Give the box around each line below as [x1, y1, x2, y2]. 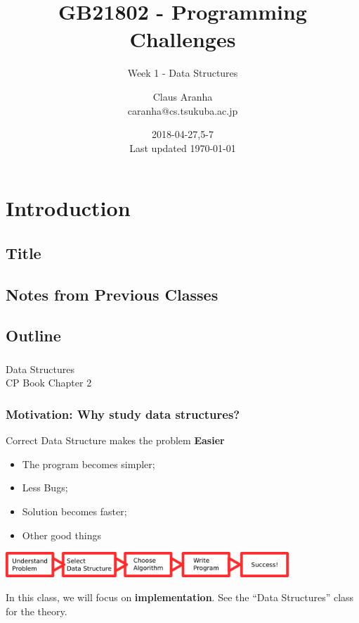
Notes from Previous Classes [6, 283, 218, 305]
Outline [6, 325, 61, 346]
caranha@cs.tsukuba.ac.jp [127, 103, 238, 118]
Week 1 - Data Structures [127, 65, 238, 80]
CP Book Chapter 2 [6, 375, 92, 390]
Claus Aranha [152, 89, 213, 103]
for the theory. [6, 603, 67, 618]
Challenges [129, 25, 236, 54]
